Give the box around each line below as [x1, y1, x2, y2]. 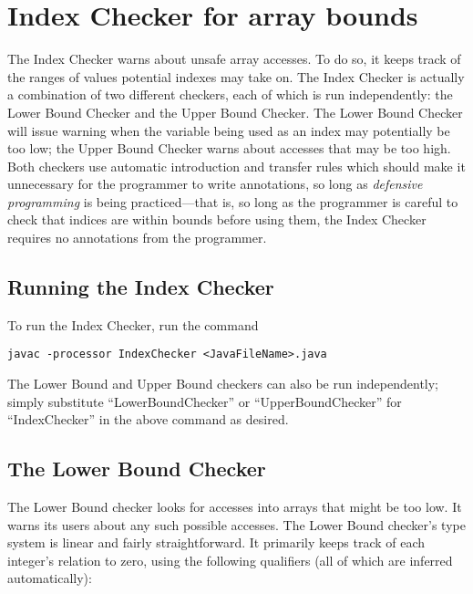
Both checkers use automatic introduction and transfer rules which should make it [7, 156, 466, 175]
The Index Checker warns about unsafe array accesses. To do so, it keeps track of [7, 49, 461, 68]
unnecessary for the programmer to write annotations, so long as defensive [7, 174, 423, 193]
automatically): [7, 568, 92, 588]
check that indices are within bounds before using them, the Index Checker [7, 210, 427, 229]
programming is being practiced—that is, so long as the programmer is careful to [7, 192, 458, 211]
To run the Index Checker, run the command [7, 315, 259, 334]
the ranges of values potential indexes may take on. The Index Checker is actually [7, 67, 465, 86]
